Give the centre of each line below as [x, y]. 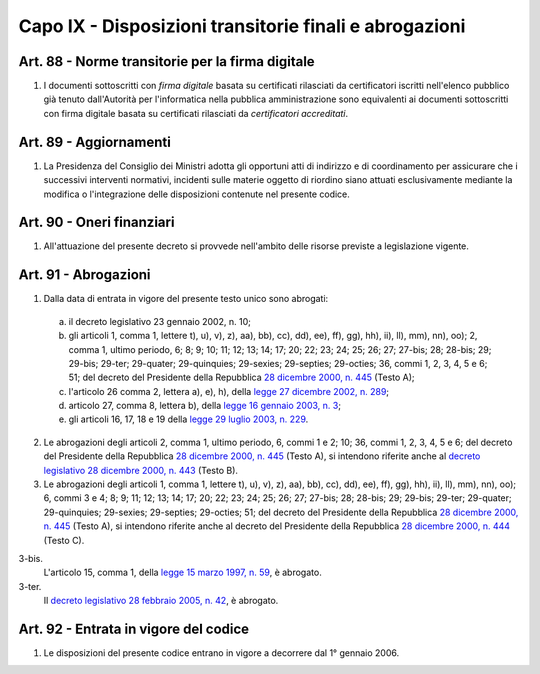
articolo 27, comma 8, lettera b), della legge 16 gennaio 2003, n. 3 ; [205, 406]
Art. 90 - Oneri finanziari [96, 222]
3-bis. [31, 558]
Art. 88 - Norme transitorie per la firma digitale [166, 61]
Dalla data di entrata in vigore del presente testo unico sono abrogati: [186, 299]
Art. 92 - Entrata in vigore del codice [134, 628]
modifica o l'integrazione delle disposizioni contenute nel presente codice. [196, 194]
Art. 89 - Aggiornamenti [95, 141]
